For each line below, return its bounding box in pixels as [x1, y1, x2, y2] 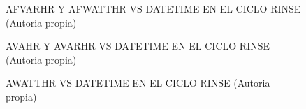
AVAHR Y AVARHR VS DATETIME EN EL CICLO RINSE [6, 38, 270, 53]
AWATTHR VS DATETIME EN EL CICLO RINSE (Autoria [6, 75, 270, 90]
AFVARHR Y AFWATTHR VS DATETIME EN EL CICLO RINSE [6, 1, 301, 15]
